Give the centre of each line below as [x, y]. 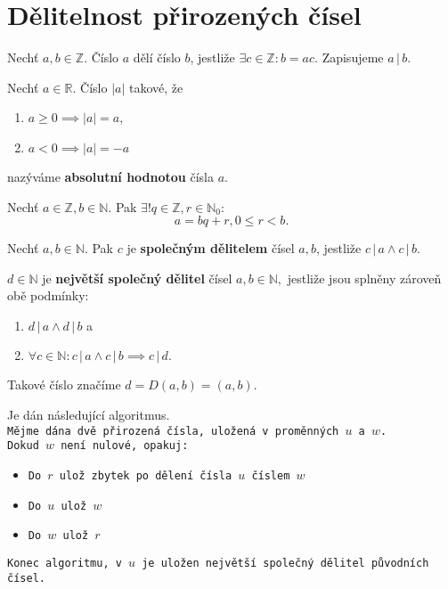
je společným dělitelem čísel [211, 248]
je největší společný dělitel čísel [137, 278]
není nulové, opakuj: [125, 446]
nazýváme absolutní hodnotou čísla [110, 176]
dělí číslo [157, 57]
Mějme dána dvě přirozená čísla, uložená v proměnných [173, 431]
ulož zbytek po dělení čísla [146, 475]
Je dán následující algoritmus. [89, 415]
